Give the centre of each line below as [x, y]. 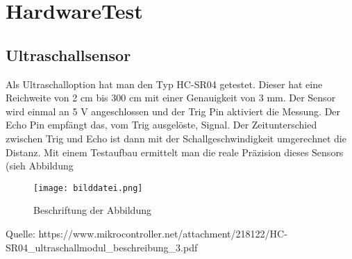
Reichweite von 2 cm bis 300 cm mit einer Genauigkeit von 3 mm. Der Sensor [171, 98]
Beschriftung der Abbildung [92, 210]
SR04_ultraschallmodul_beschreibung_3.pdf [102, 247]
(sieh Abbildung [40, 166]
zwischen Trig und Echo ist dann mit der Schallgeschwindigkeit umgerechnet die [176, 138]
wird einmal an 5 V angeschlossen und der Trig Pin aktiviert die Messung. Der [173, 111]
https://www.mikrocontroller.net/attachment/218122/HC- [163, 233]
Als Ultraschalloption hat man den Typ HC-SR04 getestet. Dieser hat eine [164, 84]
